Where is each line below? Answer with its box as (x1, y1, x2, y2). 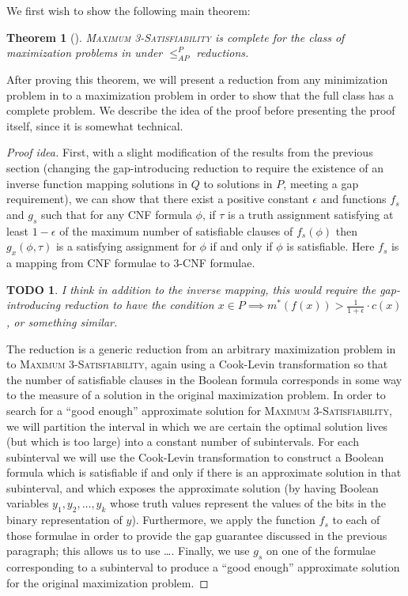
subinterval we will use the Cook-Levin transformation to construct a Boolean (6, 448, 384, 465)
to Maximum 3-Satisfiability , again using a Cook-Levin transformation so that (6, 356, 388, 372)
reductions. (196, 44, 249, 61)
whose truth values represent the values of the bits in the (110, 495, 386, 511)
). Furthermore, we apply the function (131, 511, 315, 528)
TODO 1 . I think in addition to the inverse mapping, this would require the (6, 281, 376, 297)
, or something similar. (6, 313, 118, 330)
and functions (320, 190, 387, 207)
